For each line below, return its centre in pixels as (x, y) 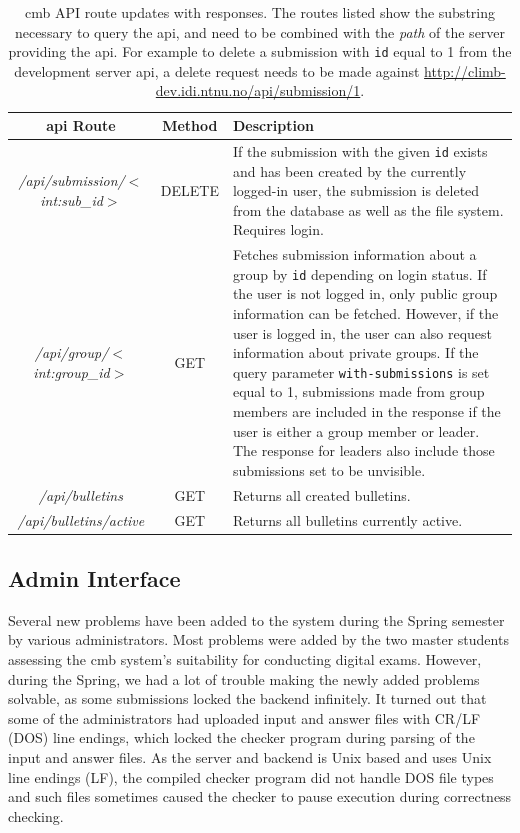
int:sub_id (71, 199)
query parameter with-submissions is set (361, 371)
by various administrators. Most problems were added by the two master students (258, 639)
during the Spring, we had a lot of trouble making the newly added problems (244, 678)
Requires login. (278, 229)
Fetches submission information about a (354, 254)
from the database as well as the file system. (368, 209)
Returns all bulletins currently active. (347, 519)
